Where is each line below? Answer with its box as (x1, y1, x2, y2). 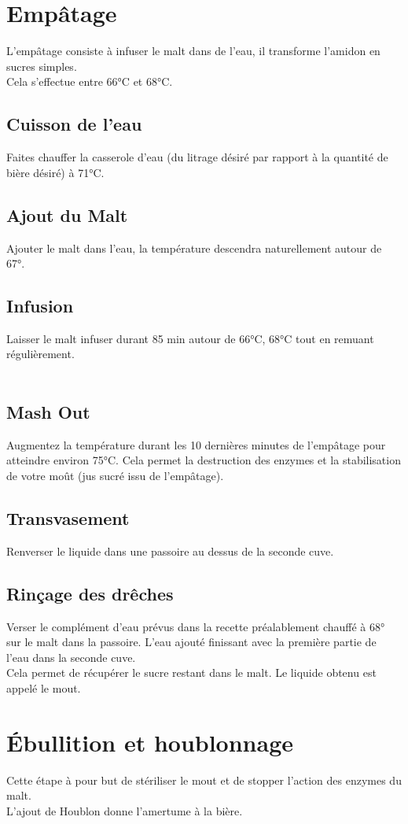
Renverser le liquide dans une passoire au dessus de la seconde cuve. (6, 542, 334, 559)
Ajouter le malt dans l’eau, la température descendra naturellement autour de (6, 239, 382, 256)
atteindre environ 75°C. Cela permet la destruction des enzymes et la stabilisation (6, 452, 401, 468)
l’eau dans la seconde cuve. (6, 648, 136, 665)
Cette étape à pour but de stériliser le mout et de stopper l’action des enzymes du (6, 771, 402, 788)
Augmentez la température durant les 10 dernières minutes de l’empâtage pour (6, 436, 386, 453)
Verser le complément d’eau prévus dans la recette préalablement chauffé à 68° (6, 618, 385, 634)
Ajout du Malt (6, 202, 128, 227)
